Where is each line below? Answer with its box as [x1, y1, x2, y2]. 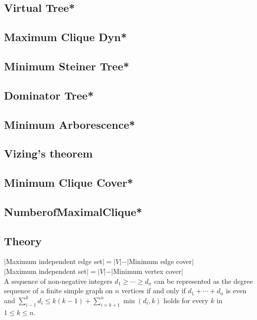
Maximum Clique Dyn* [4, 29, 127, 45]
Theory [4, 233, 42, 248]
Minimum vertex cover [113, 266, 181, 276]
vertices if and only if [121, 285, 186, 296]
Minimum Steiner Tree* [4, 58, 129, 73]
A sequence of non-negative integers [4, 275, 112, 286]
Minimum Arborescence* [4, 116, 135, 132]
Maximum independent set [5, 266, 87, 276]
